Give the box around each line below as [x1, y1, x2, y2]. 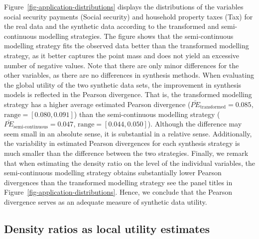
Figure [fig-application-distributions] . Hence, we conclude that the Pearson [4, 187, 233, 197]
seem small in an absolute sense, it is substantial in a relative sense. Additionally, [4, 128, 252, 138]
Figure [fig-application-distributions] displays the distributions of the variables [4, 1, 244, 11]
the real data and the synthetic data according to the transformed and [4, 21, 219, 31]
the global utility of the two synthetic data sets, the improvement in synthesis [4, 79, 242, 90]
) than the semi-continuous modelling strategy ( [74, 109, 220, 119]
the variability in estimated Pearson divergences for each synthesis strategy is [4, 138, 240, 148]
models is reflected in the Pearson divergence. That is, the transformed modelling [4, 89, 252, 100]
